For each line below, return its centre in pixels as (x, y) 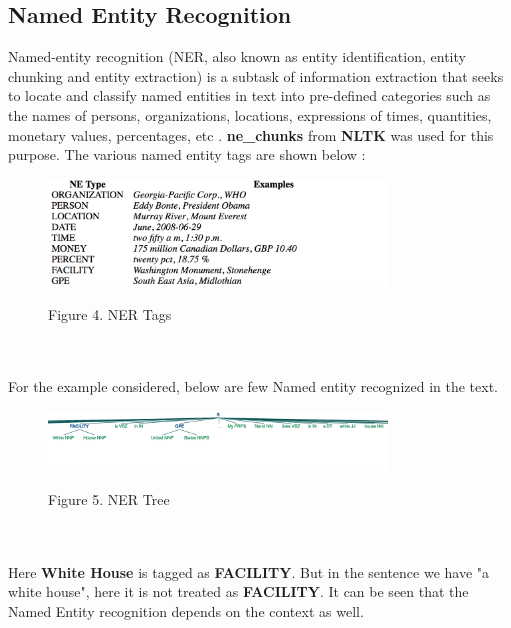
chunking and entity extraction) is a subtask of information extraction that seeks (256, 75)
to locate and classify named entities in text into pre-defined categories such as (249, 95)
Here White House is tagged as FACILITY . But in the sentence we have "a (249, 571)
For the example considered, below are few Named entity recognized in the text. (253, 386)
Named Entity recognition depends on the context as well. (186, 611)
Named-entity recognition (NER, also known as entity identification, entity (237, 56)
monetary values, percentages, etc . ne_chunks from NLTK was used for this (251, 134)
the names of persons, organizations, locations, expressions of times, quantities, (250, 114)
